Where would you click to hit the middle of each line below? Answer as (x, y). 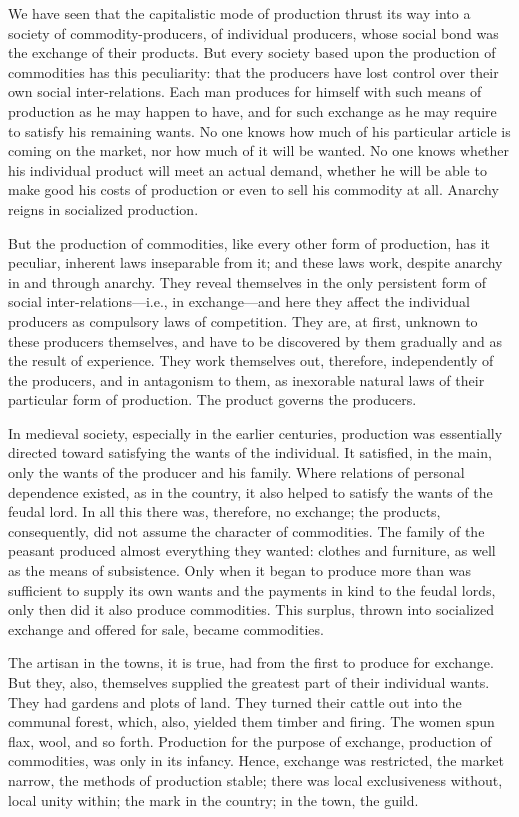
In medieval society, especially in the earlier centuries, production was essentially (255, 432)
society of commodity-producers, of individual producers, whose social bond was (253, 32)
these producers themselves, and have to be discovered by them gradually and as (255, 340)
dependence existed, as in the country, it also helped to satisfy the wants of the (250, 491)
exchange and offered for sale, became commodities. (166, 628)
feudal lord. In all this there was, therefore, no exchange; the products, (224, 511)
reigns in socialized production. (103, 208)
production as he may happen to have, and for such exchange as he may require (252, 110)
